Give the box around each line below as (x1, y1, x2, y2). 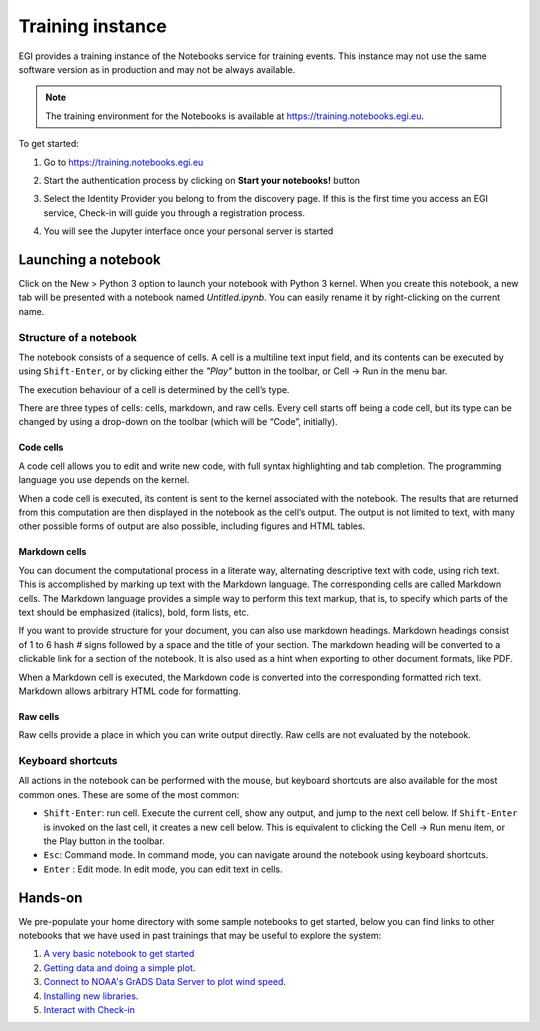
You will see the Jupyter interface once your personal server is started (43, 225, 334, 237)
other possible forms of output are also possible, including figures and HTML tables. (18, 520, 366, 532)
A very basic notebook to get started (43, 948, 195, 960)
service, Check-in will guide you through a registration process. (43, 206, 305, 219)
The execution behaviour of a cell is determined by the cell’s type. (18, 383, 290, 395)
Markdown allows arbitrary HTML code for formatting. (18, 685, 242, 697)
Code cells (18, 441, 64, 454)
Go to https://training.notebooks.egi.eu (43, 156, 204, 168)
